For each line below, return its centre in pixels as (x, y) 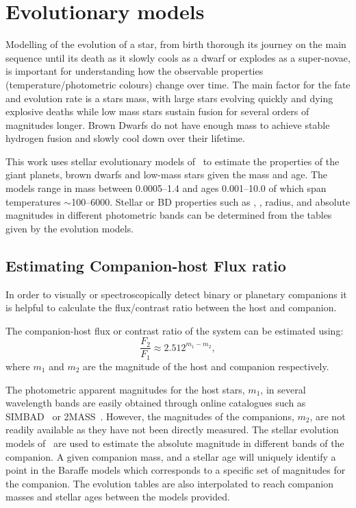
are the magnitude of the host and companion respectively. (206, 366)
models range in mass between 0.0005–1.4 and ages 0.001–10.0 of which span (166, 188)
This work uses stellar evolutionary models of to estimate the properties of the (173, 161)
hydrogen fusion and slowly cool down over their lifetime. (125, 138)
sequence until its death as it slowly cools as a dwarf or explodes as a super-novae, (178, 57)
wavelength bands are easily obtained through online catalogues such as (156, 403)
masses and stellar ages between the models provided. (118, 497)
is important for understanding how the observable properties (135, 71)
